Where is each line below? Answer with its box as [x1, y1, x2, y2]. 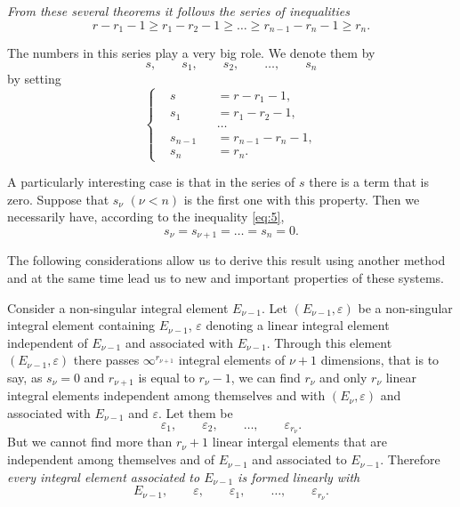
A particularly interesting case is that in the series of [7, 173, 295, 191]
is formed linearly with [238, 467, 360, 486]
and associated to [252, 450, 347, 469]
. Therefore [380, 450, 440, 469]
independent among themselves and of [7, 450, 215, 469]
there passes [73, 350, 140, 369]
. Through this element [266, 333, 392, 351]
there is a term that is [309, 173, 429, 191]
